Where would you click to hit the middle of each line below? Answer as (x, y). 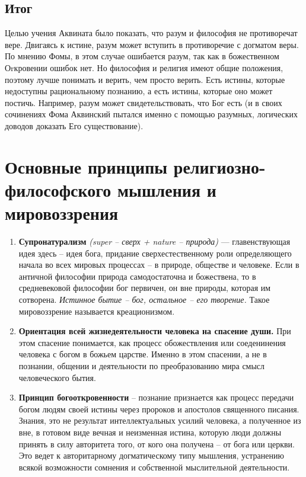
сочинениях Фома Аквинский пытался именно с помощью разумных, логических (151, 114)
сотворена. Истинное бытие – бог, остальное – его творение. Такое (144, 300)
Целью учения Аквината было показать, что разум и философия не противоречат (151, 33)
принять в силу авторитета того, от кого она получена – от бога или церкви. (157, 444)
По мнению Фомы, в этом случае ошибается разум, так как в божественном (142, 56)
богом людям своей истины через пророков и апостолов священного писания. (159, 409)
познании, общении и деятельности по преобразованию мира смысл (142, 365)
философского (58, 189)
